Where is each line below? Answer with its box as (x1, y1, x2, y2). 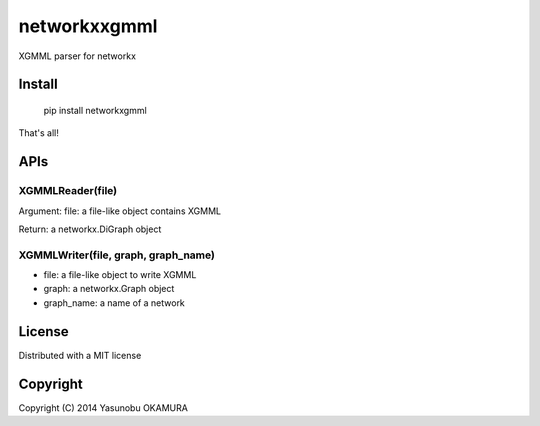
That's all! (18, 127, 59, 139)
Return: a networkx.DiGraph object (18, 223, 162, 235)
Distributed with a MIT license (18, 349, 142, 361)
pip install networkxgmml (43, 104, 147, 116)
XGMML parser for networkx (18, 50, 137, 62)
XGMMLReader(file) (18, 184, 118, 198)
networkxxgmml (18, 15, 158, 37)
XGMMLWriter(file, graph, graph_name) (18, 248, 215, 262)
